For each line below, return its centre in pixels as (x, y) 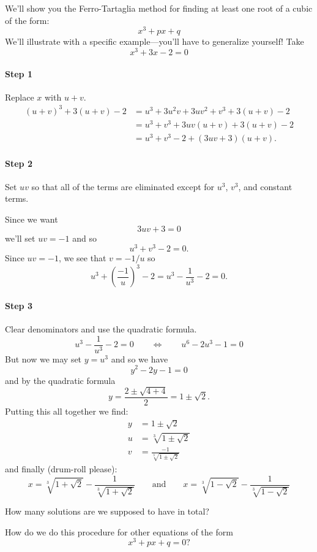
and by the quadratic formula (60, 380)
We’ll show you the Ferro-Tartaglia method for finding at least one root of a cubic (159, 8)
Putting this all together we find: (67, 411)
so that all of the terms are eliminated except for (123, 186)
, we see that (82, 258)
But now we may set (43, 358)
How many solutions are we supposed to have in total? (107, 511)
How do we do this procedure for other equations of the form (119, 531)
